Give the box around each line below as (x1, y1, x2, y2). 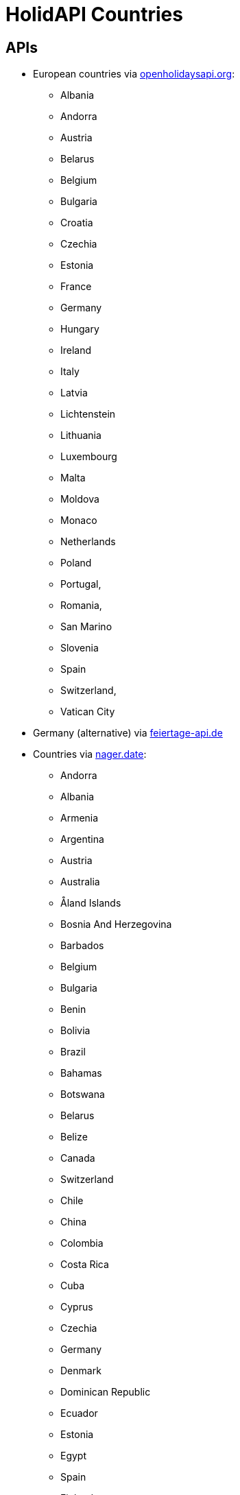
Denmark (60, 1365, 101, 1377)
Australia (60, 876, 100, 888)
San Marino (60, 621, 112, 633)
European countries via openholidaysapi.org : (33, 68, 235, 80)
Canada (60, 1152, 95, 1164)
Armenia (60, 812, 99, 824)
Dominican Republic (60, 1386, 151, 1398)
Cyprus (60, 1301, 93, 1313)
